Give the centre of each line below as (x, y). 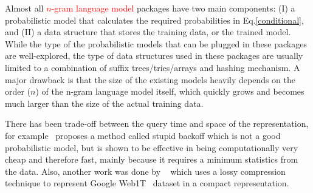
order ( (18, 91)
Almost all (24, 8)
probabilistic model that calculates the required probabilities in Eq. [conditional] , (154, 20)
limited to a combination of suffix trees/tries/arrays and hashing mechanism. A (153, 67)
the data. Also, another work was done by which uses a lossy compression (145, 171)
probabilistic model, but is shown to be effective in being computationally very (152, 147)
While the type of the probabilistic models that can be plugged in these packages (156, 43)
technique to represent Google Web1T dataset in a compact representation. (147, 183)
